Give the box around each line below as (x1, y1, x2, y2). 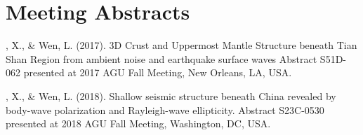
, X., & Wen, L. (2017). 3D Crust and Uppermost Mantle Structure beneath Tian (6, 38, 357, 52)
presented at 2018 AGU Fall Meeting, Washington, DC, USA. (6, 116, 271, 131)
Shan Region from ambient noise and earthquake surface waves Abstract (6, 51, 317, 66)
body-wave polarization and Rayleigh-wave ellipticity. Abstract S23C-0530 (6, 102, 324, 117)
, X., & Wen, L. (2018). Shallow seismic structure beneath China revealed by (6, 88, 336, 103)
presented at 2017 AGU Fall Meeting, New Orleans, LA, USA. (23, 65, 292, 80)
